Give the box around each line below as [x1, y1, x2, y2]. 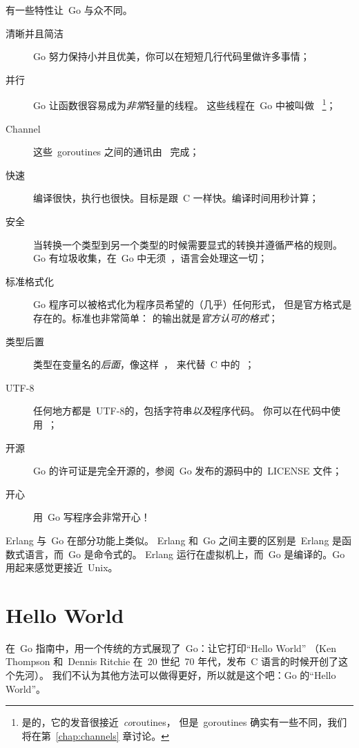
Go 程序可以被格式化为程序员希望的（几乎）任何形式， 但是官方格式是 [33, 297, 352, 311]
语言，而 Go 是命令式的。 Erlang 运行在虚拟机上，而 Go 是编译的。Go [24, 546, 345, 561]
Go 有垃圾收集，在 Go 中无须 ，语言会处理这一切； [33, 251, 268, 265]
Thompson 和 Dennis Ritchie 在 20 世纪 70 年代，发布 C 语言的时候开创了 [6, 654, 338, 669]
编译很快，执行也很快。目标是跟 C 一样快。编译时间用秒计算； [33, 191, 319, 205]
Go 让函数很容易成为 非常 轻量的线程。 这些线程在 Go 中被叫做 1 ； [33, 96, 336, 113]
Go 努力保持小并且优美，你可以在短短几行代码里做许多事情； [33, 49, 310, 64]
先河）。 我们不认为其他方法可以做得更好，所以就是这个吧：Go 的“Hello [14, 668, 336, 682]
